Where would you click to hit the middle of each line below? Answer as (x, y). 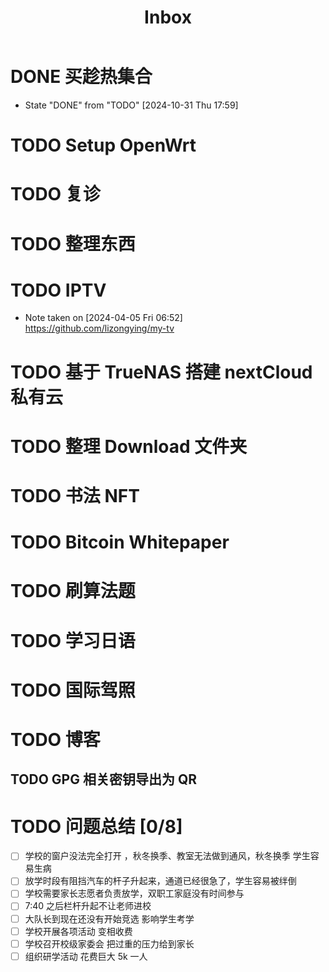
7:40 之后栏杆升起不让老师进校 (88, 906)
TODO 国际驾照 (73, 690)
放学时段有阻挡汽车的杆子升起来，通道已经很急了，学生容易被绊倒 (160, 881)
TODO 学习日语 (73, 640)
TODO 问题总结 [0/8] (96, 826)
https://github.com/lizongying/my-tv (99, 328)
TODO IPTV (58, 290)
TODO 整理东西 (73, 243)
